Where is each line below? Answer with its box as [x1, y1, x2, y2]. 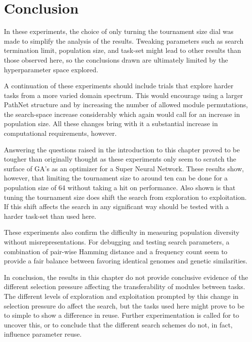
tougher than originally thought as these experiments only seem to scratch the [4, 154, 236, 164]
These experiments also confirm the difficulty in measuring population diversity [4, 227, 239, 237]
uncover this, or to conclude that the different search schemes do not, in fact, [4, 319, 233, 329]
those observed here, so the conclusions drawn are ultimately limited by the [4, 54, 228, 65]
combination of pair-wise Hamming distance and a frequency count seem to [4, 246, 228, 256]
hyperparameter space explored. [4, 64, 98, 74]
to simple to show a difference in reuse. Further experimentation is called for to [4, 310, 239, 320]
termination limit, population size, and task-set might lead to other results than [4, 45, 241, 55]
